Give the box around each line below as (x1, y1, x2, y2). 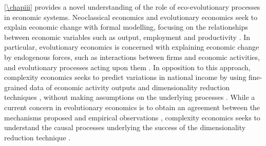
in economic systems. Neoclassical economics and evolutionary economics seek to (4, 11, 258, 22)
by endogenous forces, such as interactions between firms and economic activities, (4, 51, 260, 62)
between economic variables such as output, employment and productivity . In (4, 31, 251, 42)
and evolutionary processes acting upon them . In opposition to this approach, (4, 61, 251, 72)
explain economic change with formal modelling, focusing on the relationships (4, 22, 248, 32)
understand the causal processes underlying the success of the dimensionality (4, 122, 246, 133)
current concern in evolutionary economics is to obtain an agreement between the (4, 101, 260, 112)
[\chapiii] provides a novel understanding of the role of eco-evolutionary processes (4, 2, 260, 12)
